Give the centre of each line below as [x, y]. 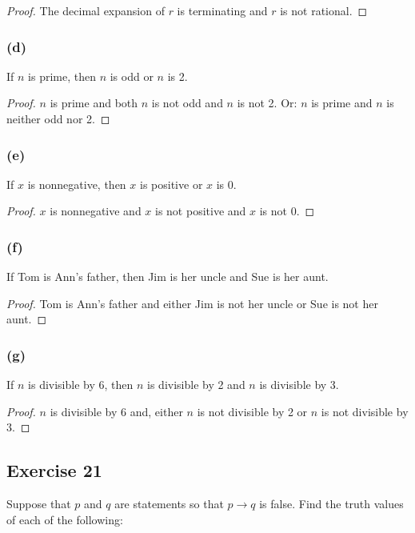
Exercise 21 [54, 470]
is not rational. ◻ [324, 10]
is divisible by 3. [299, 385]
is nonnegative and [96, 211]
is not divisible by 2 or [252, 411]
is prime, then [62, 76]
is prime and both [94, 103]
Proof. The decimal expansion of [86, 10]
